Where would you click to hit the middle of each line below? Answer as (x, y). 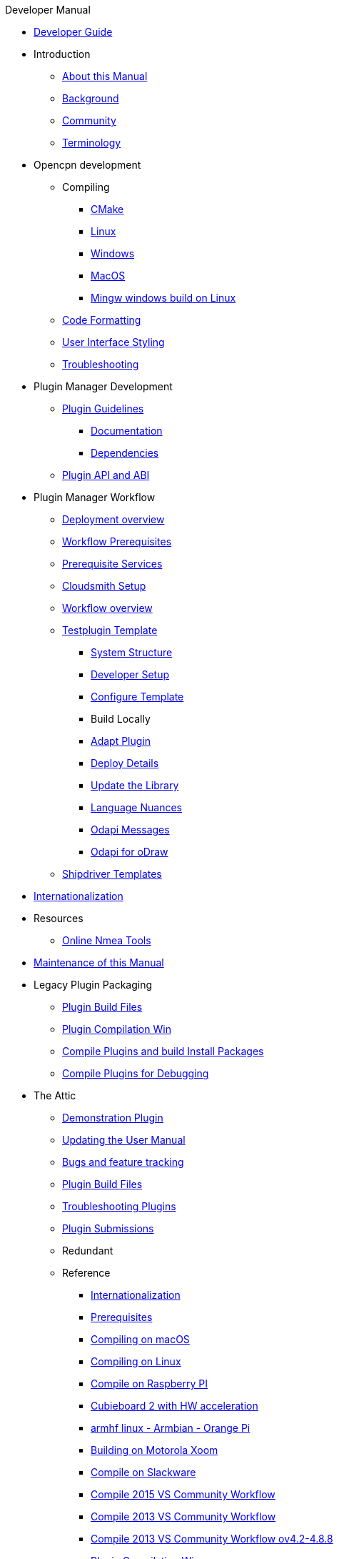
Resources (59, 918)
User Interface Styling (113, 342)
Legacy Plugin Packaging (93, 985)
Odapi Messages (130, 830)
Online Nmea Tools (107, 940)
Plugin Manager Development (103, 386)
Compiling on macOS (140, 1339)
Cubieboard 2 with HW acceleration (174, 1406)
